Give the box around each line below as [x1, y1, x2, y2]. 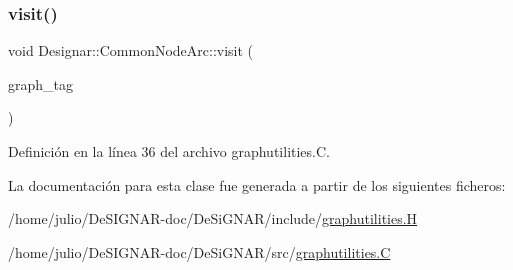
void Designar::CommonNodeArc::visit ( [8, 40, 254, 61]
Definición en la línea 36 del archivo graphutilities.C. [8, 141, 330, 161]
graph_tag [8, 73, 74, 94]
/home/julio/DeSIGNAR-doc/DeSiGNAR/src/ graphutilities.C [8, 241, 391, 262]
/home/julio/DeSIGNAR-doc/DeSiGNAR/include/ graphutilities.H [8, 208, 418, 229]
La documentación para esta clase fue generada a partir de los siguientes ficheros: [8, 174, 506, 195]
